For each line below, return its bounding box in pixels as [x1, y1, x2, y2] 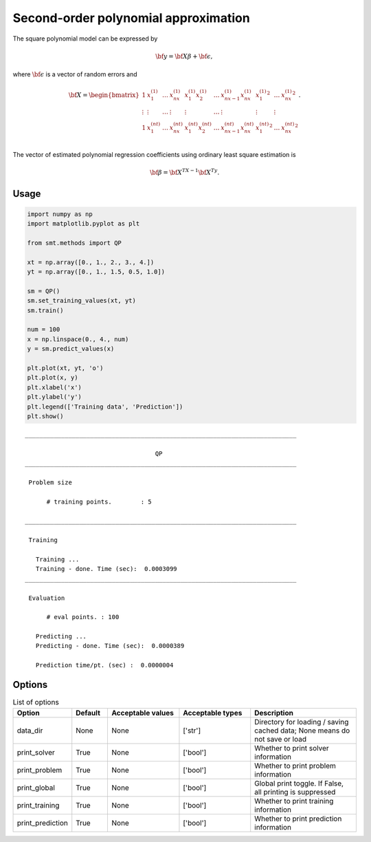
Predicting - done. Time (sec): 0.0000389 [35, 642, 185, 650]
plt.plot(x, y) [27, 374, 78, 382]
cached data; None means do [254, 726, 350, 735]
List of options [12, 698, 60, 707]
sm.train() [27, 306, 64, 314]
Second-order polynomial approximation [12, 10, 250, 25]
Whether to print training [254, 796, 334, 806]
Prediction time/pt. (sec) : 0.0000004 [35, 661, 174, 669]
